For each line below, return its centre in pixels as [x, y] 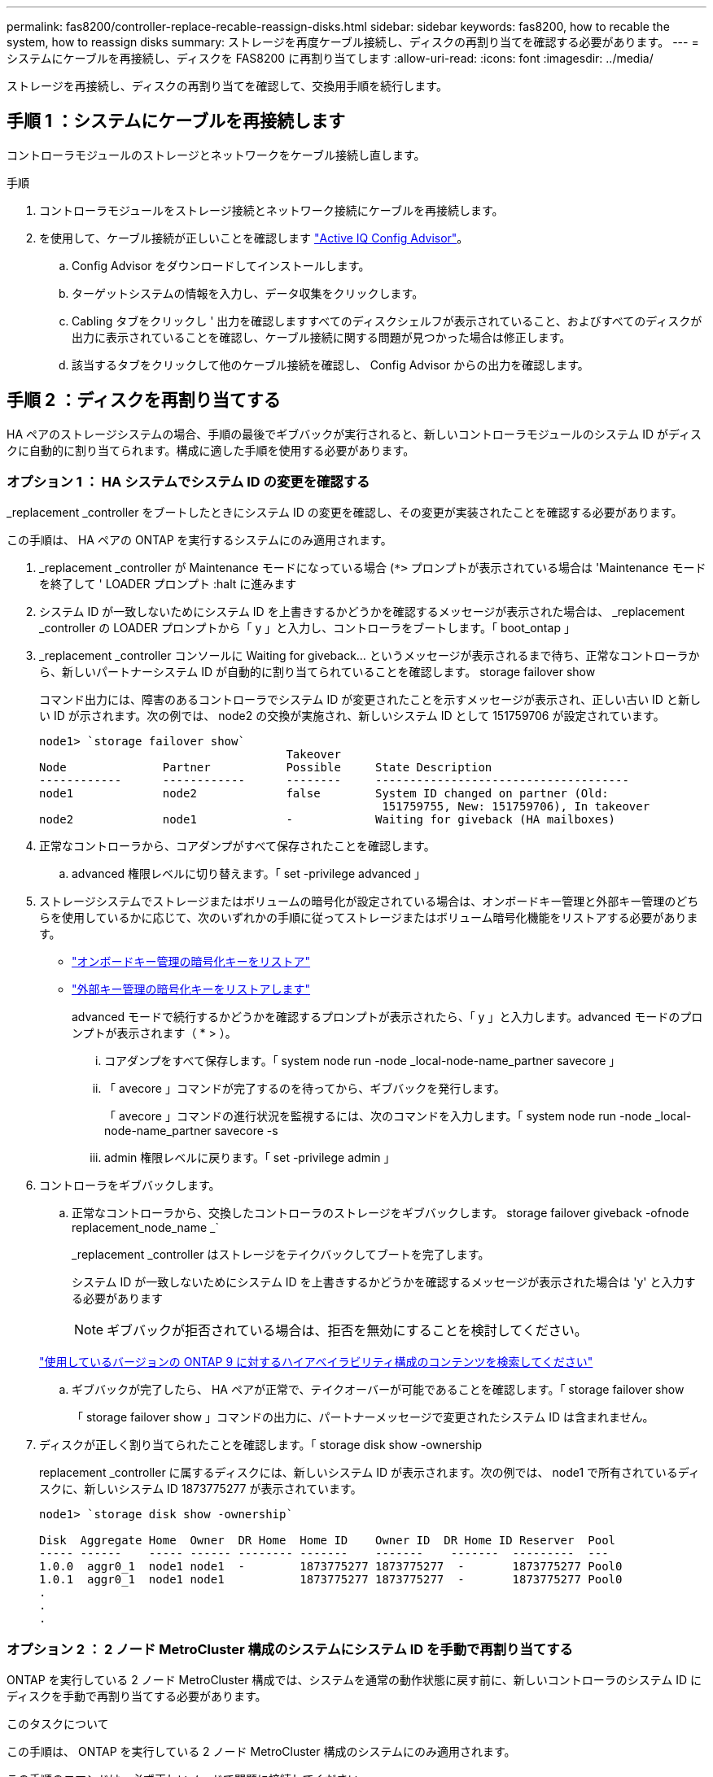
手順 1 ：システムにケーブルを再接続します [176, 121]
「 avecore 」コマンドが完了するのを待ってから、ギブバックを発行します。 [305, 1089]
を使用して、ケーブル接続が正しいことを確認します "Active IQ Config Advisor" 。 [254, 238]
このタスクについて [58, 1724]
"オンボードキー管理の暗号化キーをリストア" [191, 962]
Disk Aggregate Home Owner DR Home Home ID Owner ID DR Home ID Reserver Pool [328, 1541]
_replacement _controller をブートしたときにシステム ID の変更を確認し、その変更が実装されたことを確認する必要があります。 [345, 513]
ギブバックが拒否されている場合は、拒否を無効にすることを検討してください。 [347, 1331]
